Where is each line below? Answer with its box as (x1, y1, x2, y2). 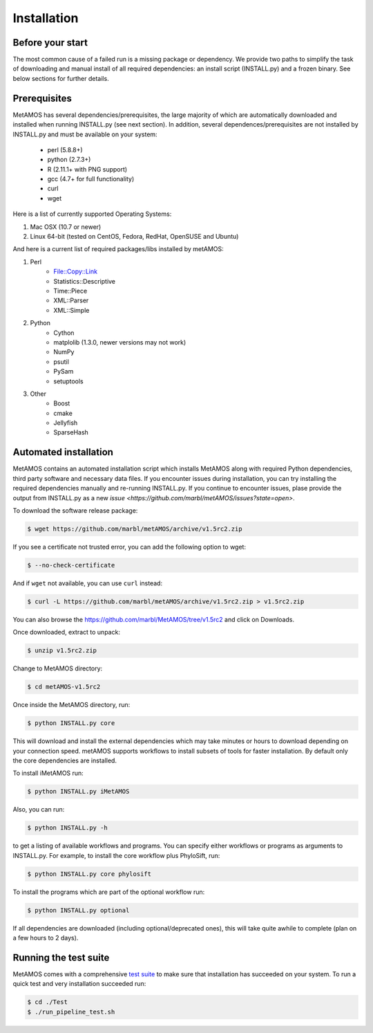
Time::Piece (53, 287, 88, 295)
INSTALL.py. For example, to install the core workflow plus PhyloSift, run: (12, 851, 220, 859)
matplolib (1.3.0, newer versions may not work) (53, 338, 186, 346)
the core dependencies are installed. (12, 756, 117, 765)
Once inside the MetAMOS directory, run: (12, 701, 131, 709)
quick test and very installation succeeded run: (12, 980, 146, 988)
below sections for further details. (12, 74, 110, 82)
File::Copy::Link (53, 267, 98, 276)
